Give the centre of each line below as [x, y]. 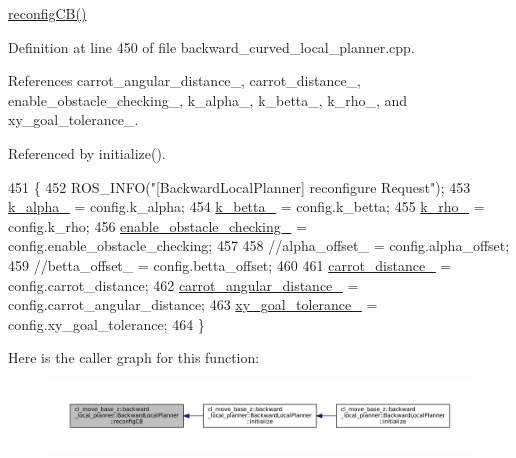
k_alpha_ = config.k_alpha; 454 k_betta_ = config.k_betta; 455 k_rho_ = [246, 206]
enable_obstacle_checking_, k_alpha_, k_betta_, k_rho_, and [208, 99]
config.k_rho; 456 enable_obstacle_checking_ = [157, 225]
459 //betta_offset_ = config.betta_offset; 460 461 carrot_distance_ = [230, 264]
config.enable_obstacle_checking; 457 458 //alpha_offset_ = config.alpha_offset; [259, 245]
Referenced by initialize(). [87, 152]
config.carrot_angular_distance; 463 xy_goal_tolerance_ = [193, 304]
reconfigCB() [47, 13]
